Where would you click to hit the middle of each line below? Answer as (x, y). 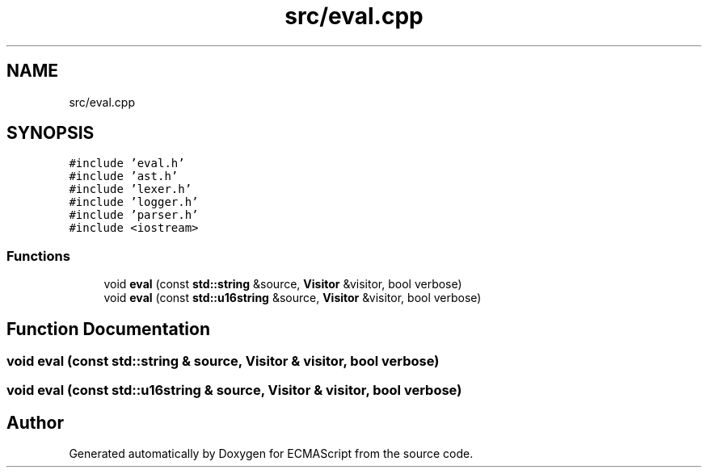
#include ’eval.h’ (127, 164)
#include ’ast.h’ (124, 176)
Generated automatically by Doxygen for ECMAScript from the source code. (271, 454)
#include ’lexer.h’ (131, 189)
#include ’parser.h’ (134, 215)
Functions (38, 256)
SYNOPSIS (51, 133)
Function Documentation (108, 329)
